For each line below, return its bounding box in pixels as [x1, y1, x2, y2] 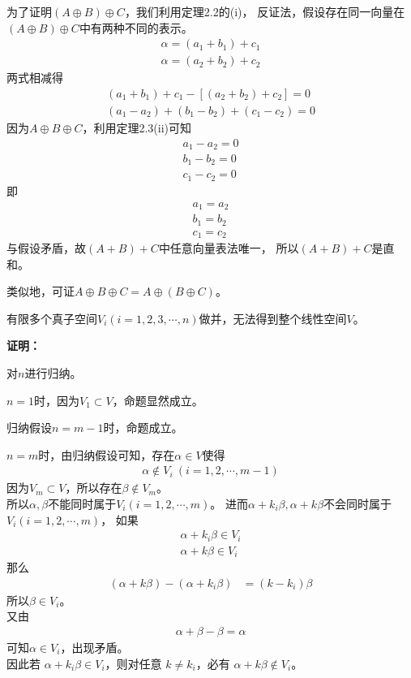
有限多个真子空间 [6, 309, 97, 326]
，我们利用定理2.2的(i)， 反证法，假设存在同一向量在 [124, 3, 405, 19]
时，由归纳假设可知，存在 [38, 446, 175, 463]
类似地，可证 [6, 283, 75, 300]
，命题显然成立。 [112, 391, 203, 408]
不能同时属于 [48, 494, 117, 512]
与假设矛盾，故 [6, 240, 86, 256]
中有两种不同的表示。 [79, 19, 193, 36]
